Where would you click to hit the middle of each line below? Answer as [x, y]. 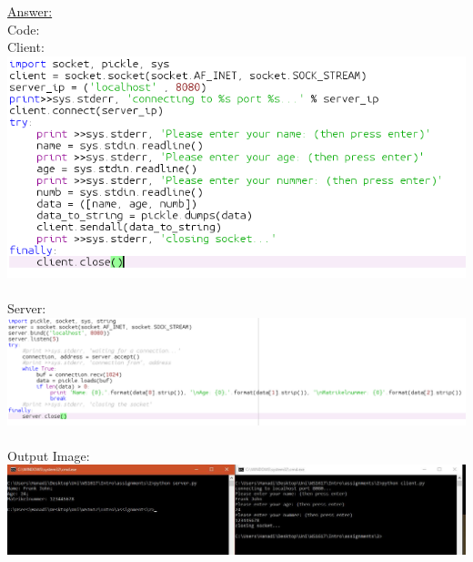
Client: [26, 47]
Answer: [30, 11]
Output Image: [49, 455]
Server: [27, 307]
